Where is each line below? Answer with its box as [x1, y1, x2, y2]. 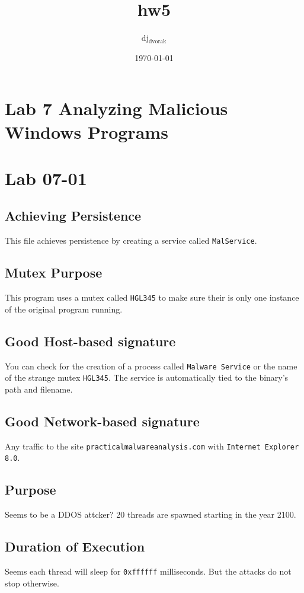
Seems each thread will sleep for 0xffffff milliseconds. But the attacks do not [5, 565, 292, 577]
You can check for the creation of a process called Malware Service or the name [5, 359, 297, 372]
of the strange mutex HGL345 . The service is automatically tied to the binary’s [5, 371, 289, 384]
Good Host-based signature [5, 331, 176, 350]
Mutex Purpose [5, 263, 103, 282]
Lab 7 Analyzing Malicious [5, 96, 228, 120]
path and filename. [5, 382, 73, 395]
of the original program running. [5, 302, 123, 315]
